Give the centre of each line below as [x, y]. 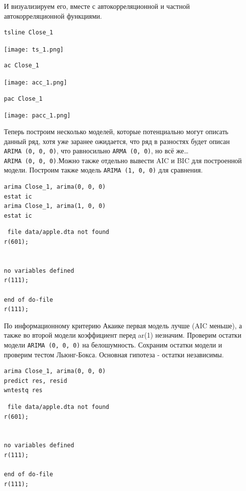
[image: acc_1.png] [36, 83]
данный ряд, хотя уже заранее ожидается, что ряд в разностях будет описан [117, 141]
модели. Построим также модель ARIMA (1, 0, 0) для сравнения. [103, 170]
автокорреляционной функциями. [53, 15]
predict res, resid [36, 381]
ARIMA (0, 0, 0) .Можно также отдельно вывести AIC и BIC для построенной [123, 160]
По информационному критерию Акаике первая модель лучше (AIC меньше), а [123, 325]
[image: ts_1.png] [34, 49]
